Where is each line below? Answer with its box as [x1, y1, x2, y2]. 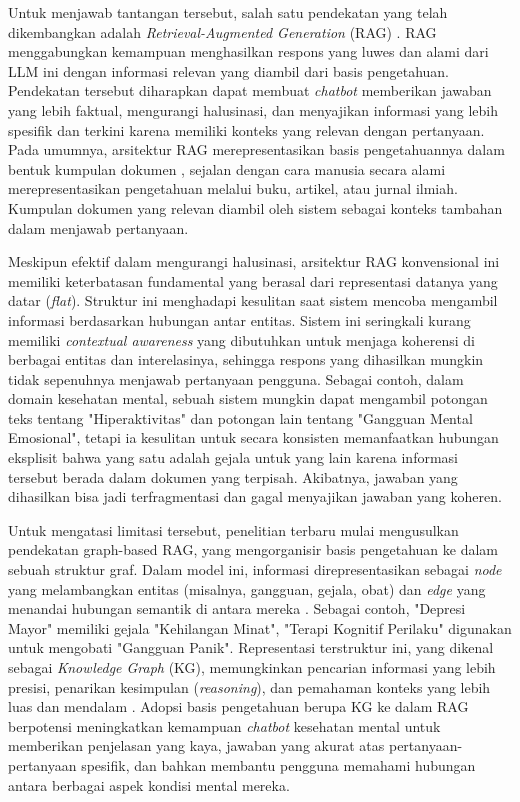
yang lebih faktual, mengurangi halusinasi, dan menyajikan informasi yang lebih [8, 99, 499, 120]
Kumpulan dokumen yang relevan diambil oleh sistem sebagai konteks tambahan [8, 197, 503, 218]
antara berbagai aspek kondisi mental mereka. [8, 774, 290, 795]
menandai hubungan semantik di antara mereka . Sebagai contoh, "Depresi [8, 598, 466, 619]
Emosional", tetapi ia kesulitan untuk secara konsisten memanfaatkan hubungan [8, 427, 499, 448]
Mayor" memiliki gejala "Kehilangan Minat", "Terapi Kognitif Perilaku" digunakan [8, 617, 512, 638]
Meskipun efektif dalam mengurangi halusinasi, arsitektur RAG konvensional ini [8, 251, 500, 272]
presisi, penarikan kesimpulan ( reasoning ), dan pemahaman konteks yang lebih [8, 676, 491, 697]
